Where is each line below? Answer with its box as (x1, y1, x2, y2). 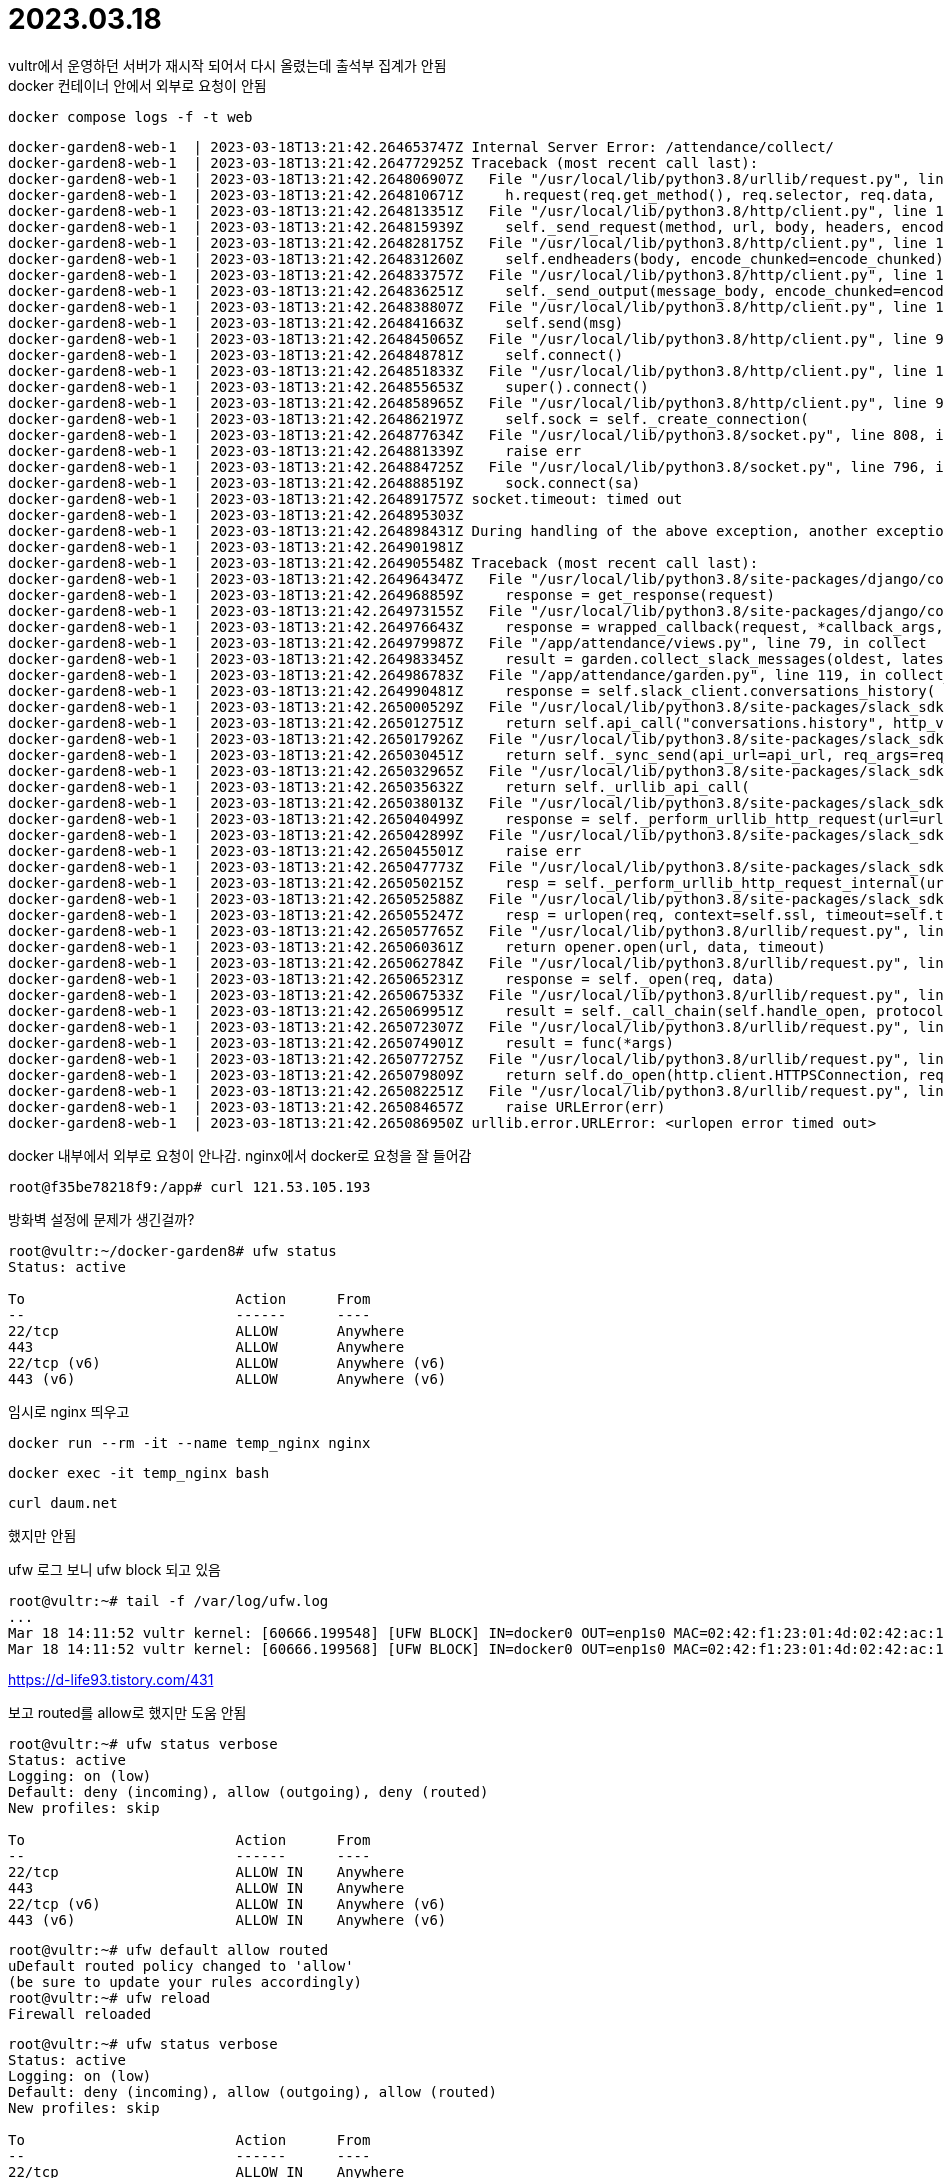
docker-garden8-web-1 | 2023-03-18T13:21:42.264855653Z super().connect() (8, 378, 649, 395)
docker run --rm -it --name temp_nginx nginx (8, 1434, 371, 1451)
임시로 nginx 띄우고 (8, 1402, 130, 1420)
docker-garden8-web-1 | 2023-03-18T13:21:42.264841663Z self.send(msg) (8, 314, 624, 331)
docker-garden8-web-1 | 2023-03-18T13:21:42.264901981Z (8, 538, 464, 555)
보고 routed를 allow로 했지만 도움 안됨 (8, 1703, 247, 1721)
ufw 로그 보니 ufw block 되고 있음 (8, 1560, 221, 1578)
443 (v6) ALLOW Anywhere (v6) (8, 1370, 447, 1387)
